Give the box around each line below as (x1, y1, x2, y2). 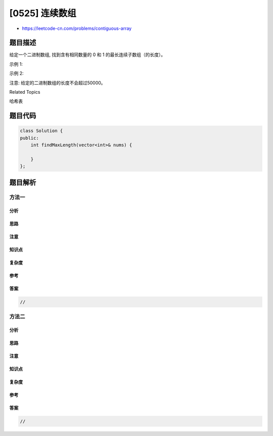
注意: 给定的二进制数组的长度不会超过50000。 (9, 80, 106, 86)
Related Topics (9, 89, 40, 95)
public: (20, 135, 39, 141)
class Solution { (20, 128, 63, 134)
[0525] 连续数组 (9, 8, 77, 19)
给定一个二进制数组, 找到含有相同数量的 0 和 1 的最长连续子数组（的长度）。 (9, 52, 166, 58)
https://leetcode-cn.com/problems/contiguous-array (22, 25, 132, 31)
